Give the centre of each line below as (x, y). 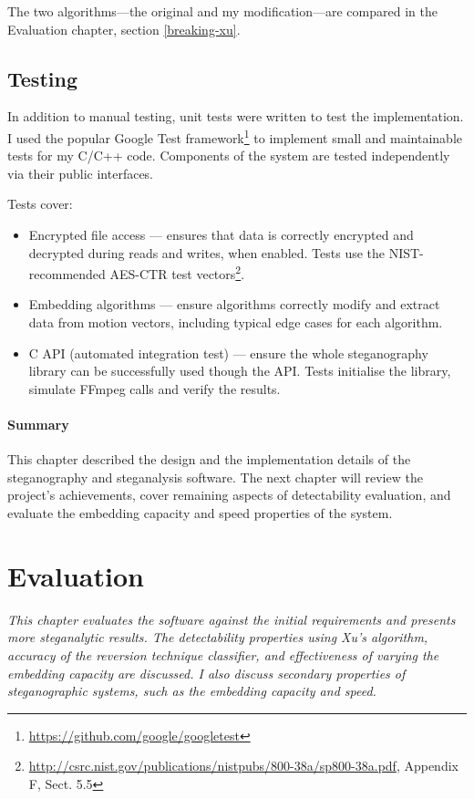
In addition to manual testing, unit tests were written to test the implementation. (236, 116)
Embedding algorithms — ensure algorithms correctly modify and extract (234, 304)
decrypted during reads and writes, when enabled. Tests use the (207, 252)
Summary (38, 425)
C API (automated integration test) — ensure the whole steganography (228, 353)
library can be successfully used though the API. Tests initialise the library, (240, 371)
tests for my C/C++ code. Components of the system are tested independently (229, 156)
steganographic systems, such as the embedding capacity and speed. (192, 691)
